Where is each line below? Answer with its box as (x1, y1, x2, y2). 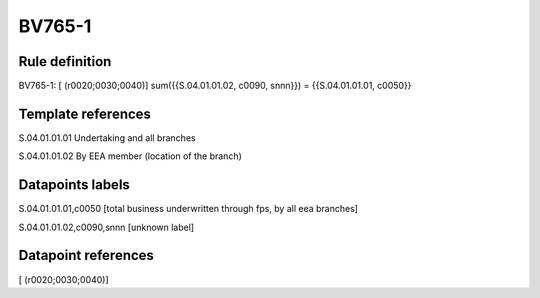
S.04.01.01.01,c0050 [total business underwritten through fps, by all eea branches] (18, 203, 359, 215)
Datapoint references (18, 247, 155, 264)
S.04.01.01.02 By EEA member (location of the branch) (18, 150, 242, 162)
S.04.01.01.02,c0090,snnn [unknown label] (18, 221, 195, 233)
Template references (18, 105, 152, 122)
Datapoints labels (18, 176, 130, 194)
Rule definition (18, 53, 112, 70)
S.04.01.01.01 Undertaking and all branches (18, 131, 196, 144)
